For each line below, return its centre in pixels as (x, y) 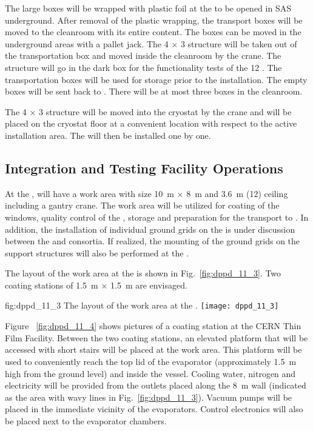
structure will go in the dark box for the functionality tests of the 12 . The (143, 67)
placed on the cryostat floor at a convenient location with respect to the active (151, 123)
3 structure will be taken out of (239, 43)
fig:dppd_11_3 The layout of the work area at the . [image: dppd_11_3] (142, 305)
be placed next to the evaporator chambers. (86, 420)
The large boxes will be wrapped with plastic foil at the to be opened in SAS (148, 8)
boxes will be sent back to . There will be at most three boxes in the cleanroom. (154, 91)
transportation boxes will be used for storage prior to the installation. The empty (156, 79)
